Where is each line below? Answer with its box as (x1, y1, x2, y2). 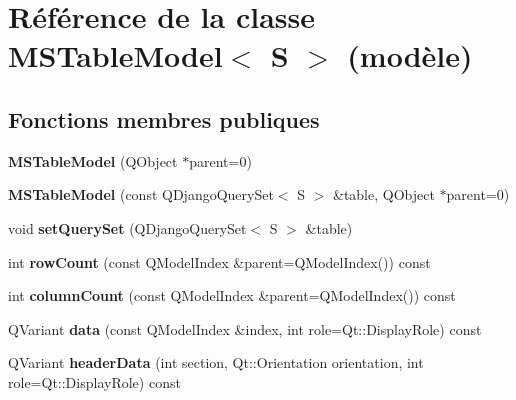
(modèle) (347, 35, 473, 76)
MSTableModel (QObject (8, 150, 178, 171)
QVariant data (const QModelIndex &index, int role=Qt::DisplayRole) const (8, 318, 482, 339)
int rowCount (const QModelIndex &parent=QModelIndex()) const (8, 251, 431, 272)
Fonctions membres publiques (8, 103, 320, 134)
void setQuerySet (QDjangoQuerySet (8, 217, 247, 238)
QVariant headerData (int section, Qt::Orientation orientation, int (8, 352, 424, 373)
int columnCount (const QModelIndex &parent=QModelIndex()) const (8, 285, 456, 306)
